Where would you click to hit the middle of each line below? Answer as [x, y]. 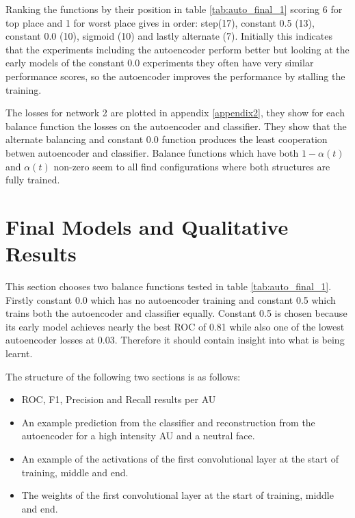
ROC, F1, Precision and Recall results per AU [119, 399]
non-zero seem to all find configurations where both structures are [192, 166]
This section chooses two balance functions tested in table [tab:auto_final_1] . [169, 286]
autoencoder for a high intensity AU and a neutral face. [138, 436]
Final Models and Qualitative [147, 226]
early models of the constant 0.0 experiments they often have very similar [160, 63]
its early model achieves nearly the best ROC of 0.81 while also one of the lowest [175, 326]
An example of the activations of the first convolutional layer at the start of [180, 458]
